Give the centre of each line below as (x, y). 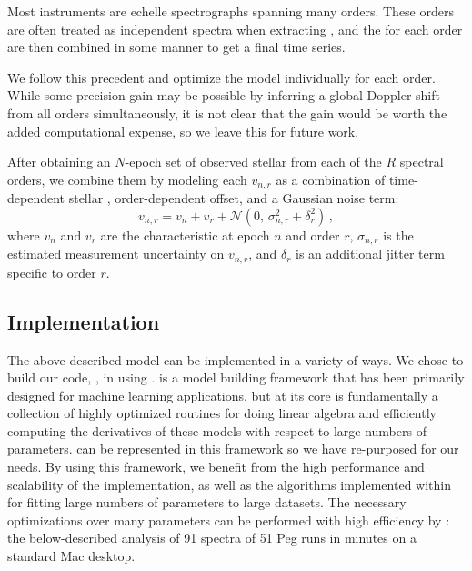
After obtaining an (59, 162)
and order (313, 235)
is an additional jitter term (370, 254)
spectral (422, 162)
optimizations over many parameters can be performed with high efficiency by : (229, 520)
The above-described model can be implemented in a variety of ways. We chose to (236, 359)
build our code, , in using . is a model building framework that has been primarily (236, 377)
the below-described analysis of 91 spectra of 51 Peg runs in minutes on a (212, 538)
